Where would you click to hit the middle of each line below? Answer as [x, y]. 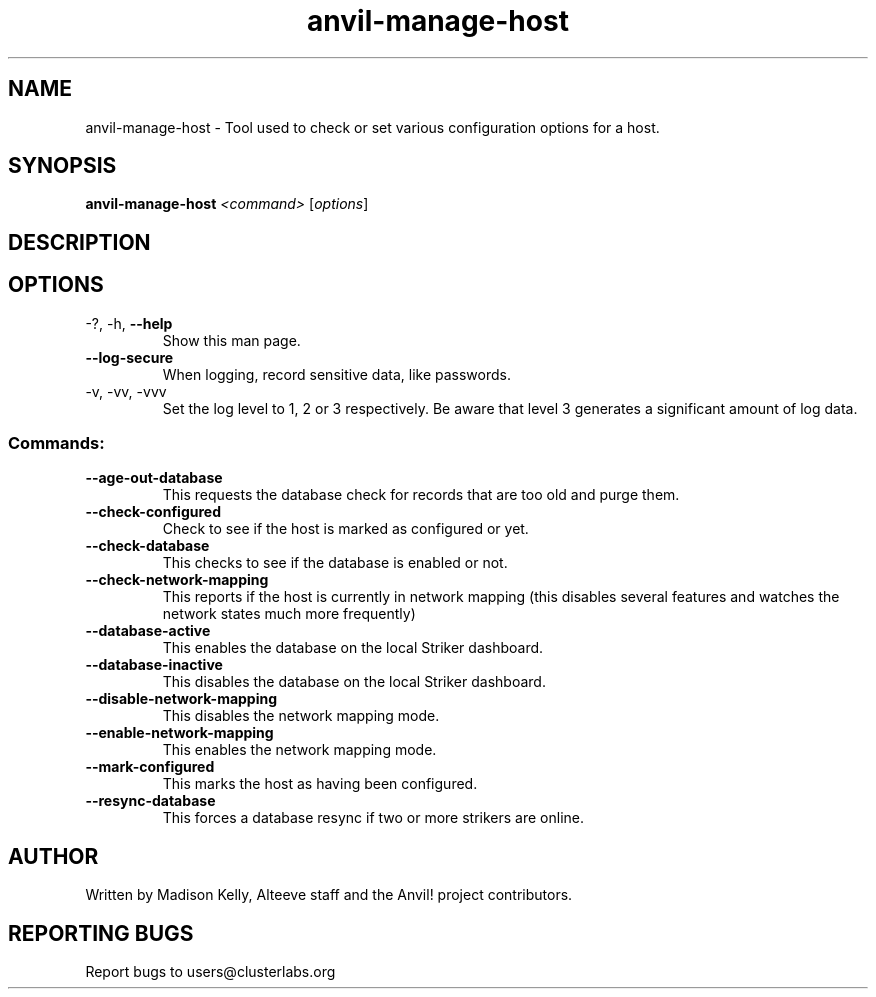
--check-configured [153, 512]
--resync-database [150, 801]
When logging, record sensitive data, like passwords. [336, 374]
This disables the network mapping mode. [301, 716]
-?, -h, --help [129, 323]
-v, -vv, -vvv [126, 391]
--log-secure [129, 357]
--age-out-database [154, 478]
